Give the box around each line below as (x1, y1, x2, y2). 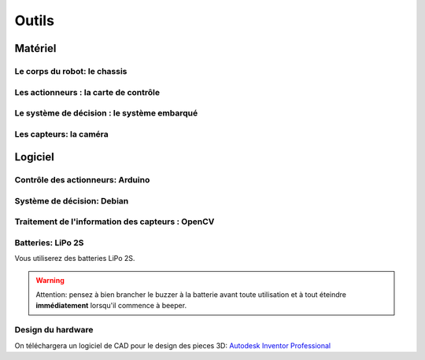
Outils (14, 12, 55, 29)
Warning (35, 275, 65, 285)
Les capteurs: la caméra (14, 128, 109, 139)
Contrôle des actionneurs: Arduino (14, 174, 150, 186)
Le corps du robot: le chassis (14, 65, 128, 76)
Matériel (14, 42, 57, 55)
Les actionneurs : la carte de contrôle (14, 86, 161, 97)
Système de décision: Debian (14, 195, 129, 206)
